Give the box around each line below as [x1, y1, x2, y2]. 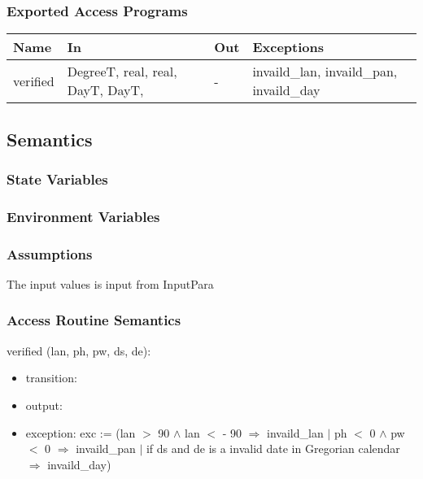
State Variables [7, 168, 108, 189]
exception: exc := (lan [25, 424, 136, 441]
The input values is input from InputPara [7, 275, 214, 292]
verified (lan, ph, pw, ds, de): [7, 342, 151, 359]
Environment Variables [7, 206, 160, 226]
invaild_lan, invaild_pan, [252, 62, 398, 81]
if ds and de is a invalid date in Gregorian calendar [146, 440, 400, 457]
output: [25, 396, 63, 413]
